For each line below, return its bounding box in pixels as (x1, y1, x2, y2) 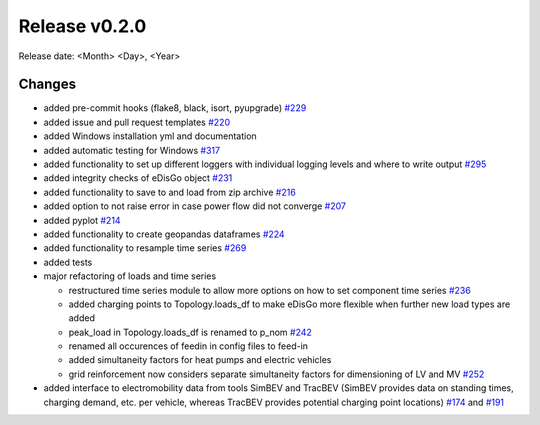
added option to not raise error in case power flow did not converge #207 (43, 200, 347, 212)
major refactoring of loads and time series (43, 270, 217, 282)
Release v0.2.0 (18, 15, 147, 37)
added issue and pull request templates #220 (43, 116, 230, 128)
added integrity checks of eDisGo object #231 (43, 172, 233, 184)
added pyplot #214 (43, 214, 121, 226)
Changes (18, 76, 77, 93)
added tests (43, 256, 93, 268)
